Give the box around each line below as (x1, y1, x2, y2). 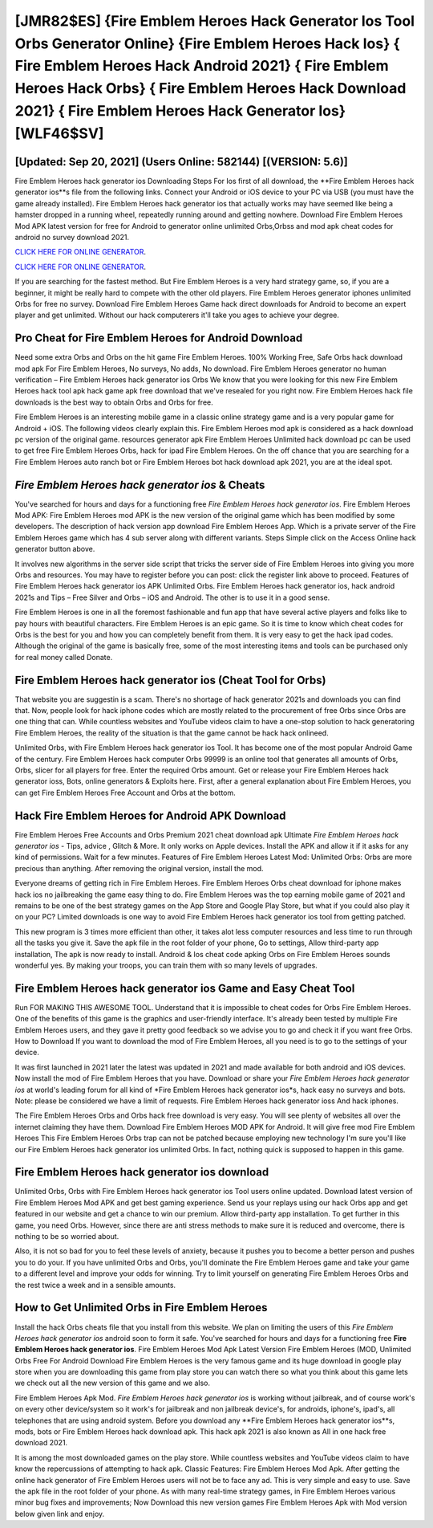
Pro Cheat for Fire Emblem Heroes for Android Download (14, 332, 303, 345)
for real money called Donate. (14, 652, 113, 662)
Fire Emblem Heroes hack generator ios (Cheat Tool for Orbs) (14, 673, 326, 687)
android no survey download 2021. (14, 233, 130, 242)
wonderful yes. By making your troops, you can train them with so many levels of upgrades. (14, 960, 318, 970)
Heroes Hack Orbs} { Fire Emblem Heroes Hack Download (14, 79, 407, 98)
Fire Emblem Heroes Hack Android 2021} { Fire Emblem (14, 57, 389, 75)
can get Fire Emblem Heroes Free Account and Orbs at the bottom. (14, 788, 236, 797)
